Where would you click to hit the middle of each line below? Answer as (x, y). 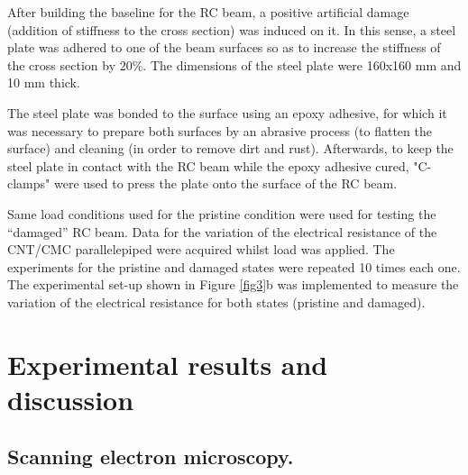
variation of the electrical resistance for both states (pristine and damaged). (216, 301)
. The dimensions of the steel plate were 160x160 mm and (302, 64)
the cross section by (62, 64)
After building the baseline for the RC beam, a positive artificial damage (208, 12)
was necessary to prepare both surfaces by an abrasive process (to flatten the (220, 130)
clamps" (29, 183)
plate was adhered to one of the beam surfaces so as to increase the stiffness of (224, 47)
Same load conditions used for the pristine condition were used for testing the (222, 213)
